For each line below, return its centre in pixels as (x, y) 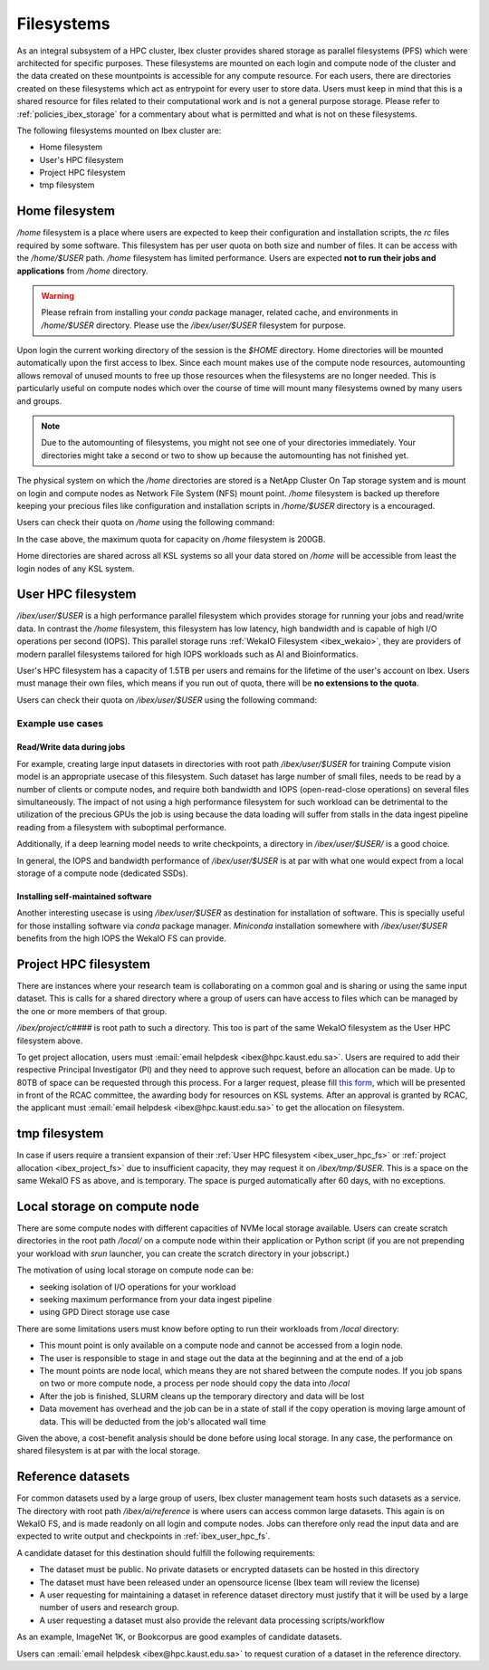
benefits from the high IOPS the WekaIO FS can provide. (121, 938)
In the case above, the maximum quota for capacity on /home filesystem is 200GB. (171, 539)
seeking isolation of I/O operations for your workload (138, 1287)
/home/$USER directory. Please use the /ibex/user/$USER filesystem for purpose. (193, 325)
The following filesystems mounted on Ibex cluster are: (119, 130)
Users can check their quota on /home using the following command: (146, 523)
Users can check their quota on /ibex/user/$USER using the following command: (167, 700)
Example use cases (60, 723)
